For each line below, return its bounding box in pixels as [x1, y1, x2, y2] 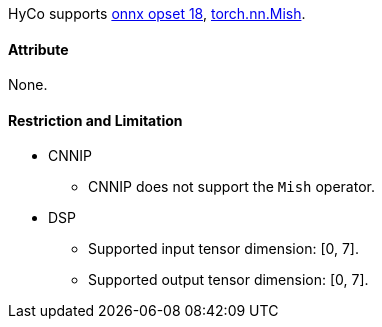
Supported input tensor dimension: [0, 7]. [88, 240, 359, 258]
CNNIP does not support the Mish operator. [88, 178, 375, 196]
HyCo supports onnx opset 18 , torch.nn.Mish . [8, 5, 306, 22]
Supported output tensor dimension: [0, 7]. [88, 271, 369, 289]
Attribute [8, 40, 69, 58]
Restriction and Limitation [8, 111, 183, 129]
